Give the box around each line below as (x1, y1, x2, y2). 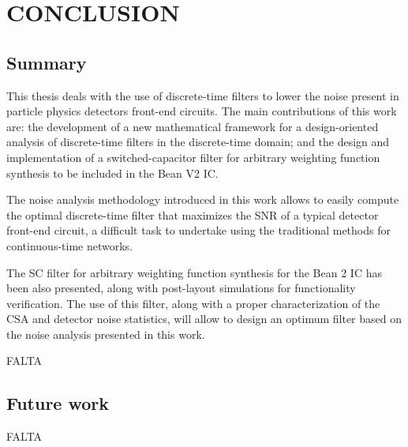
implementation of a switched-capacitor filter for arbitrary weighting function (6, 148, 380, 165)
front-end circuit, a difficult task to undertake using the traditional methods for (6, 222, 391, 239)
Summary (6, 50, 87, 74)
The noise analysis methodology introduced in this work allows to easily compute (6, 191, 399, 208)
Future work (6, 391, 110, 415)
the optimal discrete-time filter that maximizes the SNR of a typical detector (6, 206, 379, 223)
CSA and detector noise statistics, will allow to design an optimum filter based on (6, 310, 402, 327)
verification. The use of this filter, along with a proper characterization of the (6, 295, 380, 311)
